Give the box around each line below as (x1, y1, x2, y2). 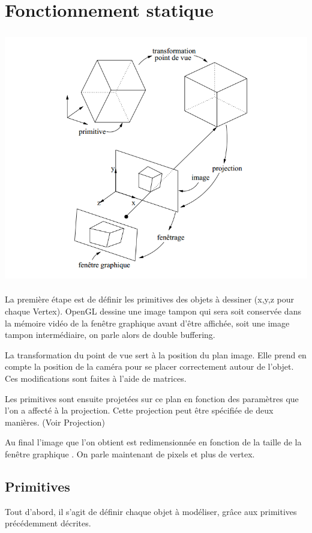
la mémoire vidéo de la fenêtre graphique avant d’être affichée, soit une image (5, 316, 290, 329)
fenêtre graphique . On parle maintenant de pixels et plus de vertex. (5, 447, 255, 460)
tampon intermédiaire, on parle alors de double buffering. (5, 328, 215, 341)
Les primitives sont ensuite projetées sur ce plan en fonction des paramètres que (5, 392, 299, 405)
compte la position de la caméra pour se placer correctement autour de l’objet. (5, 360, 294, 373)
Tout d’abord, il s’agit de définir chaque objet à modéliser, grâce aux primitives (5, 505, 297, 517)
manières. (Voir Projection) (5, 415, 105, 428)
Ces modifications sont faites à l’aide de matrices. (5, 372, 187, 385)
